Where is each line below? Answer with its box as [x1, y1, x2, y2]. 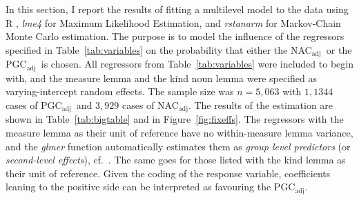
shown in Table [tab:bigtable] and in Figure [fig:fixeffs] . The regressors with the [6, 112, 344, 126]
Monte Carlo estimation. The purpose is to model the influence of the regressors [6, 29, 345, 43]
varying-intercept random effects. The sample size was [6, 84, 234, 99]
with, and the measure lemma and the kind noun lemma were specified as [6, 70, 317, 85]
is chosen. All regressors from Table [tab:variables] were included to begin [41, 57, 353, 71]
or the [326, 42, 352, 57]
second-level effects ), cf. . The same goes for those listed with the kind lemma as [6, 152, 346, 167]
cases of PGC [6, 97, 62, 112]
